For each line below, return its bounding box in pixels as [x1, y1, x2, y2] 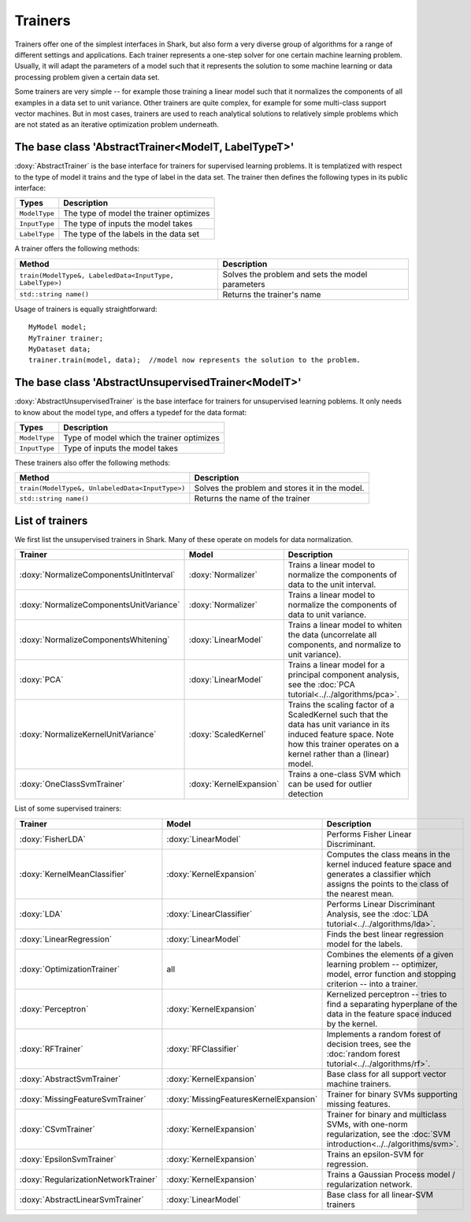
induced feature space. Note [287, 729, 394, 740]
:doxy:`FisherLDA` [19, 834, 86, 845]
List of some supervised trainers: [14, 804, 122, 813]
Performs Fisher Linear [326, 828, 412, 839]
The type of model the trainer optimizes [63, 208, 210, 219]
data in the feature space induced [326, 1008, 452, 1020]
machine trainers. [326, 1078, 391, 1089]
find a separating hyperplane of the [326, 998, 458, 1009]
